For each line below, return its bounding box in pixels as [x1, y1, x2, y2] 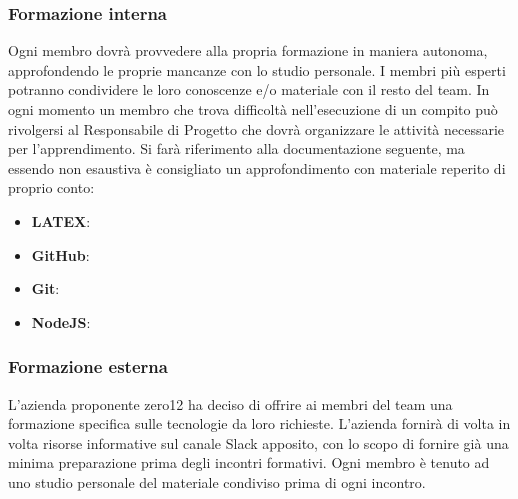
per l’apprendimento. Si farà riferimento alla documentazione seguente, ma [8, 138, 465, 159]
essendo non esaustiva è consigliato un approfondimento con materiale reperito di [8, 157, 506, 178]
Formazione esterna [8, 354, 168, 379]
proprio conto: [8, 177, 95, 198]
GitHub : [31, 244, 90, 265]
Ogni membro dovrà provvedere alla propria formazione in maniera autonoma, [8, 40, 488, 61]
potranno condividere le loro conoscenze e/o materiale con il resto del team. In [8, 79, 490, 100]
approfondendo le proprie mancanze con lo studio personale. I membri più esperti [8, 59, 506, 80]
